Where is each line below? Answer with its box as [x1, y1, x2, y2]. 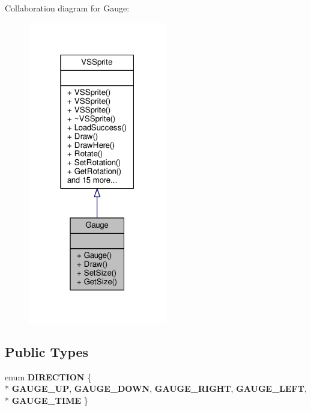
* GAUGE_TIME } [5, 394, 88, 406]
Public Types [5, 342, 89, 361]
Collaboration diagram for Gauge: [5, 2, 130, 14]
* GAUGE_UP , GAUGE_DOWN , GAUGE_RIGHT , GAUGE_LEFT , [5, 382, 307, 395]
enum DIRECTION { [5, 370, 92, 383]
